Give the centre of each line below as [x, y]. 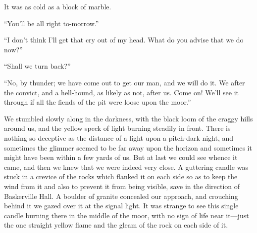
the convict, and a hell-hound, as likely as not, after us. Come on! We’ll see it [121, 92]
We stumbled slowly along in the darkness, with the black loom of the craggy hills [128, 118]
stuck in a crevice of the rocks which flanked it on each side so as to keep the [121, 176]
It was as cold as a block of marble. [58, 6]
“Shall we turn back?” [37, 66]
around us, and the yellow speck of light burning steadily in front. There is [117, 128]
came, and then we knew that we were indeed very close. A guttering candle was [126, 167]
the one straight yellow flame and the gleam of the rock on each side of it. [116, 225]
